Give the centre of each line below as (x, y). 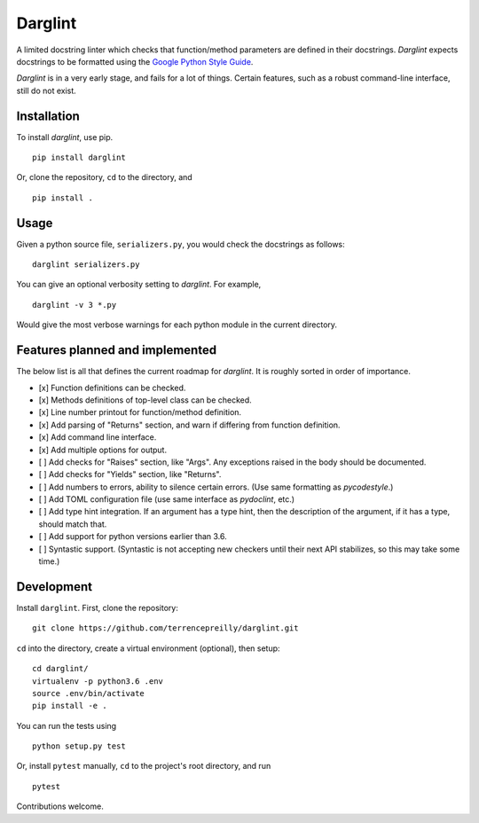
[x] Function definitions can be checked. (112, 388)
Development (55, 587)
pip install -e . (70, 706)
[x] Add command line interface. (98, 437)
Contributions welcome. (60, 806)
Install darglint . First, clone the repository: (98, 607)
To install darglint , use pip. (65, 137)
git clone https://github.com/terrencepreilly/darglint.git (165, 628)
